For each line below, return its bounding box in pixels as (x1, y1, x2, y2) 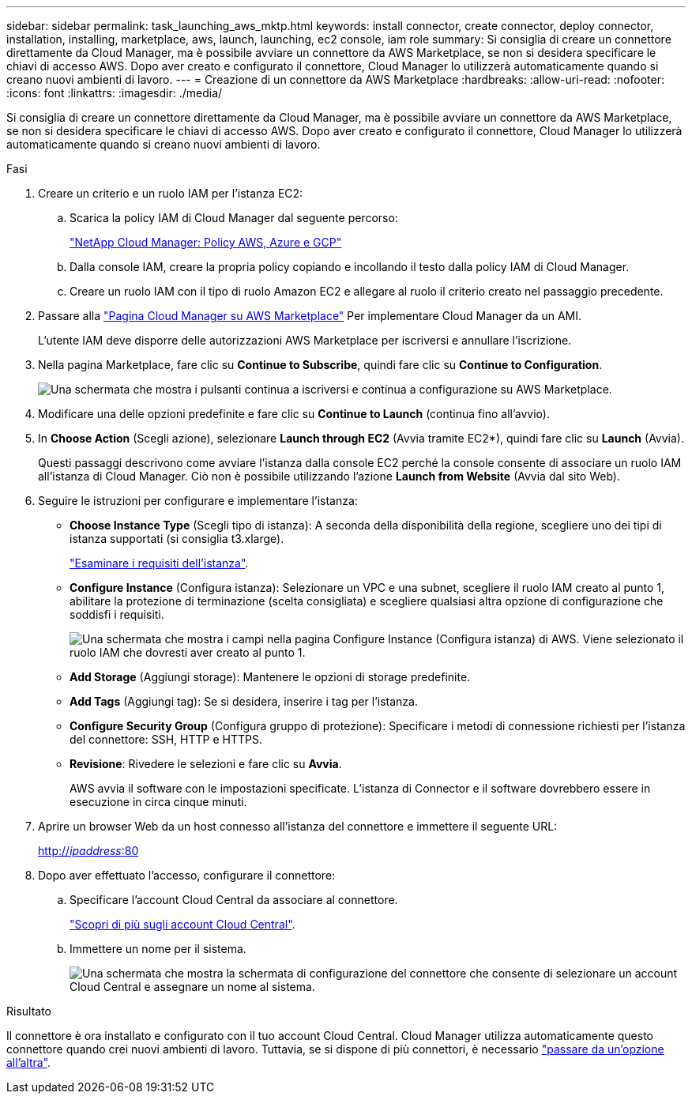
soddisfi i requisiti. (70, 608, 164, 621)
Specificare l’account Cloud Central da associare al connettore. (70, 893, 398, 906)
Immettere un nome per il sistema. (70, 942, 246, 955)
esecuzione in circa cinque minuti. (70, 795, 247, 808)
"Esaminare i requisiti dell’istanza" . (70, 556, 249, 570)
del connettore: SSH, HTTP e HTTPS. (70, 733, 262, 746)
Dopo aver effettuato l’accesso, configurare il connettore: (38, 868, 336, 882)
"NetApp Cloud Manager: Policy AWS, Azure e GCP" (70, 235, 342, 249)
